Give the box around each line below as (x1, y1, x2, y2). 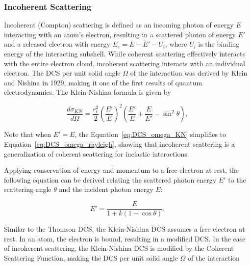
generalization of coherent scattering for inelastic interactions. (4, 148, 189, 159)
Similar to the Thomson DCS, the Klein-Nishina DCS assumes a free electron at (4, 224, 245, 234)
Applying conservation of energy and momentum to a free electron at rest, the (4, 165, 239, 175)
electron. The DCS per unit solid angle (4, 68, 121, 78)
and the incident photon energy (59, 184, 153, 194)
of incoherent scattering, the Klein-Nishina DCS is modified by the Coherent (4, 243, 234, 253)
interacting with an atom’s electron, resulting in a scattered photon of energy (4, 29, 236, 39)
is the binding (198, 39, 240, 49)
